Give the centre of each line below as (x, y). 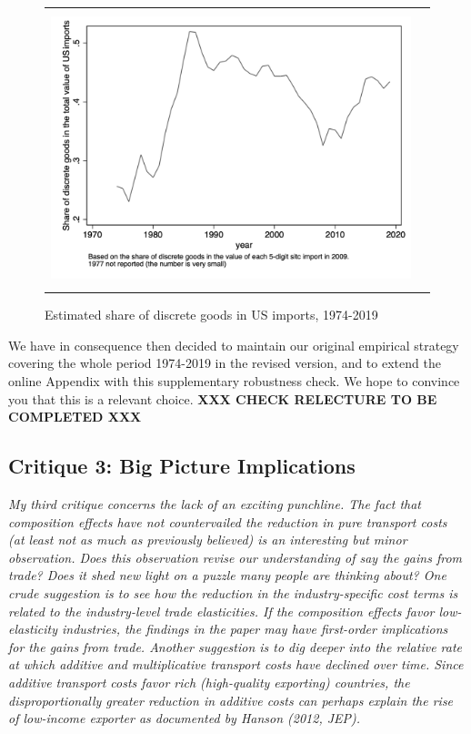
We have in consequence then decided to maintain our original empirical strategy (234, 345)
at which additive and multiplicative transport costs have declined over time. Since (236, 664)
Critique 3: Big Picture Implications (182, 466)
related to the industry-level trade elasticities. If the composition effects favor (221, 611)
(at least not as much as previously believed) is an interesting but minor (208, 540)
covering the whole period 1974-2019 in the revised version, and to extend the (225, 363)
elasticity (33, 629)
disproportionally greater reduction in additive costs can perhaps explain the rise (231, 700)
